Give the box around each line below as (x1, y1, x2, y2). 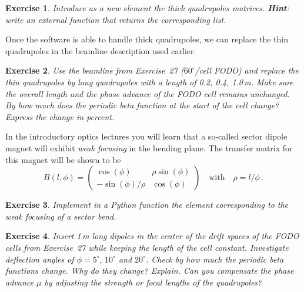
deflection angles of (5, 253, 74, 265)
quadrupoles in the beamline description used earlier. (5, 44, 196, 57)
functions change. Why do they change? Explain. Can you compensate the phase (5, 264, 294, 277)
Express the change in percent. (5, 110, 115, 122)
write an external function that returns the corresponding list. (5, 13, 226, 25)
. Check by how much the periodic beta (145, 253, 284, 265)
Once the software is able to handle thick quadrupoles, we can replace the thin (5, 33, 288, 45)
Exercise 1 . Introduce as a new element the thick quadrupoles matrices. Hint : (5, 2, 289, 14)
